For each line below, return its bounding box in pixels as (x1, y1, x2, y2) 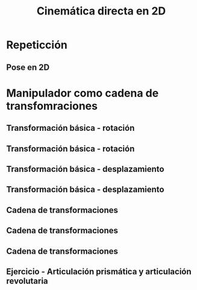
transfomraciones (6, 99, 98, 113)
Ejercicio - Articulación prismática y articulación (6, 266, 192, 277)
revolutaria (6, 276, 48, 286)
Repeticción (6, 38, 68, 52)
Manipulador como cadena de (6, 86, 159, 100)
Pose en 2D (6, 62, 50, 72)
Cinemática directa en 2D (36, 4, 166, 18)
